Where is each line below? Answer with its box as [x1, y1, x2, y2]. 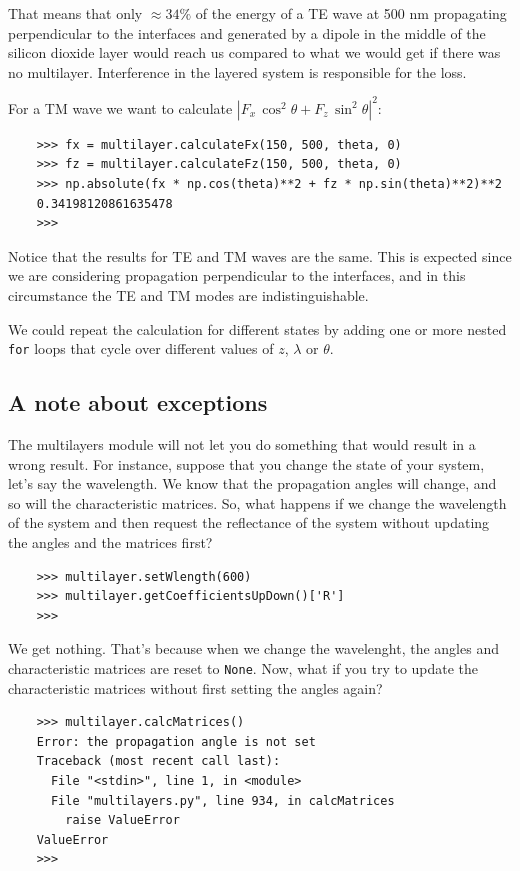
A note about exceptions [8, 387, 268, 418]
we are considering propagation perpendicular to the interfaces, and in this [8, 265, 466, 286]
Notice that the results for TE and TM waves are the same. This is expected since [8, 245, 512, 266]
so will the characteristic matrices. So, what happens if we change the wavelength [8, 492, 507, 513]
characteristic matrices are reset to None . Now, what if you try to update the [8, 658, 479, 679]
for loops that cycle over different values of [8, 338, 274, 359]
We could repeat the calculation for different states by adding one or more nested [8, 318, 507, 339]
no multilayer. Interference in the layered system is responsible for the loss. [8, 61, 467, 82]
